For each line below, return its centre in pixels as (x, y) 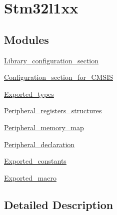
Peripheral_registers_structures (53, 110)
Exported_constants (35, 161)
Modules (26, 39)
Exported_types (29, 94)
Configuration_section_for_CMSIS (58, 77)
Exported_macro (30, 177)
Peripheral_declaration (39, 144)
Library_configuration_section (51, 60)
